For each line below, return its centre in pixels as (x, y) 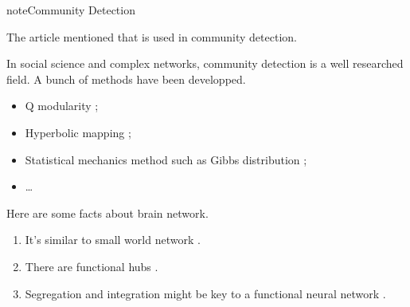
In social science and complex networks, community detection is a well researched (205, 63)
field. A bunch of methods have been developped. (126, 79)
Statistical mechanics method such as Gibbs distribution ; (166, 159)
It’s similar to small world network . (113, 240)
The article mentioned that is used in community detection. (152, 36)
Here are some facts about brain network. (107, 213)
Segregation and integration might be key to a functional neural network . (205, 293)
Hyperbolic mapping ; (78, 132)
